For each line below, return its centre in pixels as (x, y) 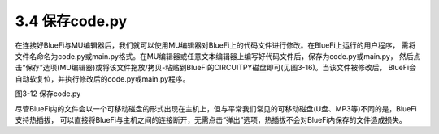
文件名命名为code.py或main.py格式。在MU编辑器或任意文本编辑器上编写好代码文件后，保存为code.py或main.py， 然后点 (218, 56)
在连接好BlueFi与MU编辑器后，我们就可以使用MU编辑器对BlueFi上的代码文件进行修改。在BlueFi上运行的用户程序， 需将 (215, 45)
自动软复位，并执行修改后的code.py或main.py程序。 (102, 79)
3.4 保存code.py (71, 21)
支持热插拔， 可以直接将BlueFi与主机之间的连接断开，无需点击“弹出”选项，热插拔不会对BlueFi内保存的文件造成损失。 (211, 119)
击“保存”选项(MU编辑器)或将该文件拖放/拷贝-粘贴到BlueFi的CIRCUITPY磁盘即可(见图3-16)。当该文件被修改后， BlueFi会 (215, 68)
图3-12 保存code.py (48, 94)
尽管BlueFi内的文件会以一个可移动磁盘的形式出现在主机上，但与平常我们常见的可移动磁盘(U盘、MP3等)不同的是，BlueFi (216, 108)
